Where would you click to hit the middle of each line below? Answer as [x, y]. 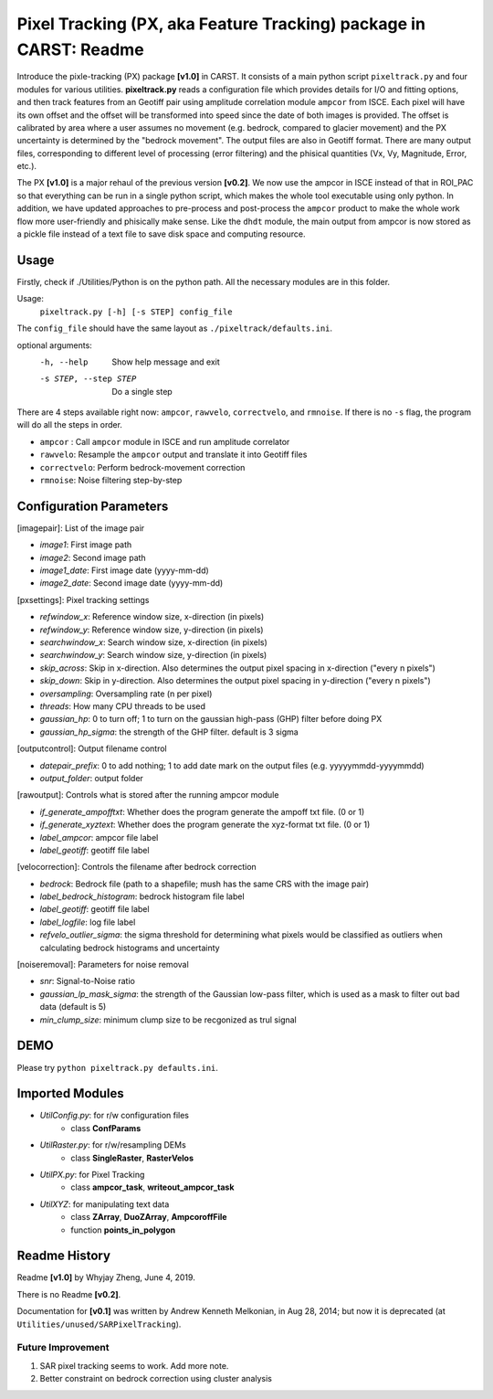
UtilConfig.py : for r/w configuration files [115, 1116]
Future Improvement [63, 1348]
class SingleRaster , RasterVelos [132, 1158]
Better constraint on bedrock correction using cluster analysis [156, 1379]
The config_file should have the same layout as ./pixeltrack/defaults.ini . [175, 328]
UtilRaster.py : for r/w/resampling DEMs [113, 1145]
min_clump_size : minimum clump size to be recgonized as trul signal [168, 1020]
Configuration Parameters [93, 506]
